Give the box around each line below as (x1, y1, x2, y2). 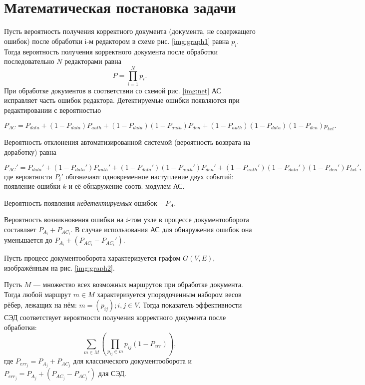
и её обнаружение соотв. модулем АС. (68, 181, 185, 191)
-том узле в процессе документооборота (128, 214, 249, 225)
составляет (4, 224, 36, 234)
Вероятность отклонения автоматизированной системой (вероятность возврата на (4, 137, 251, 147)
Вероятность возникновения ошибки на (4, 214, 124, 225)
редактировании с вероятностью (4, 105, 101, 115)
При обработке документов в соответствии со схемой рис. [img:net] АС (4, 85, 221, 95)
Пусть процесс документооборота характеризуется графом (4, 253, 181, 263)
